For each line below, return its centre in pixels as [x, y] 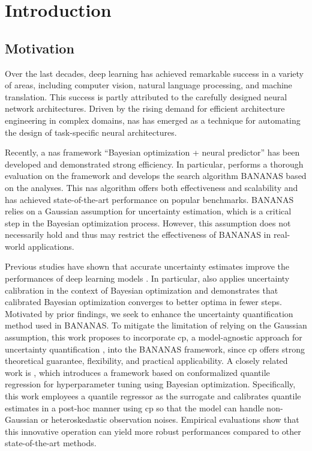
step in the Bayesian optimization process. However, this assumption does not [148, 222]
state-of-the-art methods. [51, 443]
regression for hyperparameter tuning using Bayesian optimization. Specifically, [150, 384]
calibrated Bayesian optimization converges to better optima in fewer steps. [143, 302]
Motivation [40, 48]
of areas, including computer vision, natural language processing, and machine [148, 85]
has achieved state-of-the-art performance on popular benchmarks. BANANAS [149, 199]
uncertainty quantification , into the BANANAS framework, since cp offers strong [155, 349]
